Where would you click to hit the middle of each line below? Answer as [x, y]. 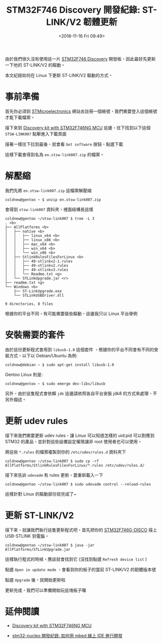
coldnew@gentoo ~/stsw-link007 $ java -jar [50, 545]
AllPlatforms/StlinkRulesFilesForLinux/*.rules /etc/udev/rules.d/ [75, 465]
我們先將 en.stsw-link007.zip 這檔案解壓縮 [48, 190]
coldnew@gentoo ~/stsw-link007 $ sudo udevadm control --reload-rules [78, 484]
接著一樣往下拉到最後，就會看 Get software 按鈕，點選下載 [64, 144]
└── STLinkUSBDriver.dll [39, 295]
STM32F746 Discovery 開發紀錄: [73, 10]
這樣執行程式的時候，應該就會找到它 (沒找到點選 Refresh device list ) [76, 559]
